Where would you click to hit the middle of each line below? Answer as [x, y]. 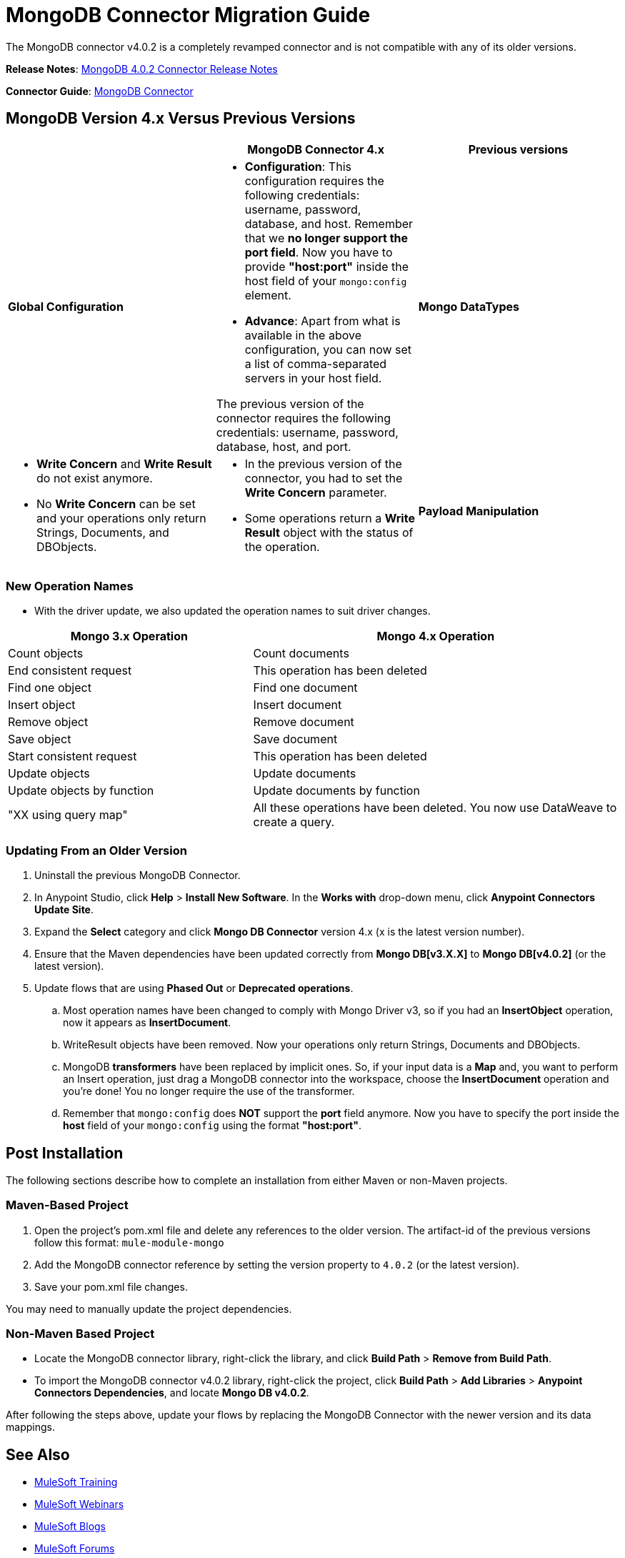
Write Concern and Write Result [124, 463]
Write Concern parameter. [316, 492]
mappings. [30, 1427]
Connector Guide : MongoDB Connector [100, 91]
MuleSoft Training [76, 1482]
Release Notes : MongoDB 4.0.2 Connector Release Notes [142, 69]
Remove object [48, 722]
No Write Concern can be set [116, 503]
